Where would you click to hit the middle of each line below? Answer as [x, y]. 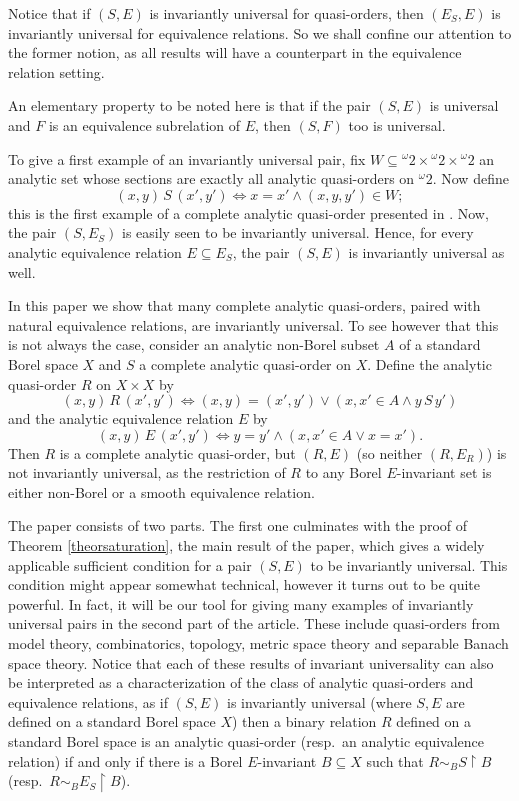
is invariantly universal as [426, 251]
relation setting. [56, 71]
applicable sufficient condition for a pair [130, 564]
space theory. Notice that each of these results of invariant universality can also [251, 662]
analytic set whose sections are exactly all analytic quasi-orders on [211, 178]
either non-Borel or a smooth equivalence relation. [161, 491]
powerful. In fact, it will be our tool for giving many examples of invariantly [241, 603]
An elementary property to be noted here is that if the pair [189, 105]
